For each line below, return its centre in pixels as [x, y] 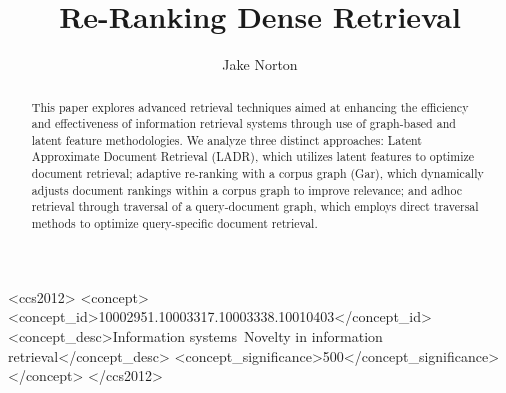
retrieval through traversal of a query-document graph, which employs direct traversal [255, 206]
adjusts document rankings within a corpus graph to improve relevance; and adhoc [246, 189]
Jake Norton [260, 64]
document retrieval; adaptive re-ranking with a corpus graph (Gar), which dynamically [257, 173]
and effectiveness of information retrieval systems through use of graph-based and [243, 123]
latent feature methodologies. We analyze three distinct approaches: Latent [226, 139]
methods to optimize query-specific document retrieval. [174, 223]
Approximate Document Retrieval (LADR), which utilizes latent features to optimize [253, 156]
